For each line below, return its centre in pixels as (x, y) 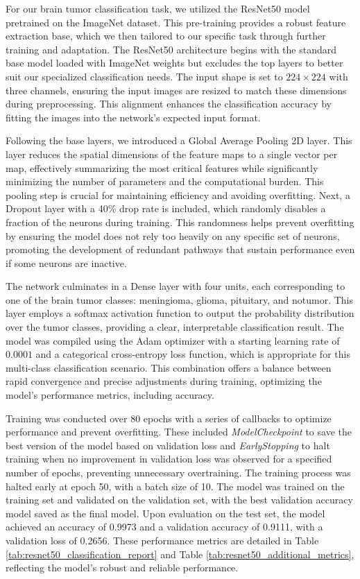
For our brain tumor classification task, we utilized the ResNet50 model (158, 8)
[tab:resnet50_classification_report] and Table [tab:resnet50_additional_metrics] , (180, 554)
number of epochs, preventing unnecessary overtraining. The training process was (178, 472)
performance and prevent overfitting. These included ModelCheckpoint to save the (179, 432)
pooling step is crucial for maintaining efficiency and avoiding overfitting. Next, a (178, 195)
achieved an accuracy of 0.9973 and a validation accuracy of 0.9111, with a (164, 527)
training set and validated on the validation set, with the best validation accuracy (179, 500)
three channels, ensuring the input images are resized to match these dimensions (176, 90)
